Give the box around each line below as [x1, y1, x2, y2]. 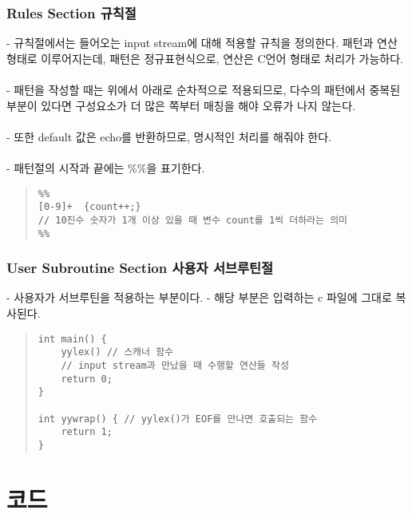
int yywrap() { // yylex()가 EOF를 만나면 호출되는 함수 [38, 413, 318, 425]
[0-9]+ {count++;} [38, 201, 141, 213]
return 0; [61, 373, 113, 385]
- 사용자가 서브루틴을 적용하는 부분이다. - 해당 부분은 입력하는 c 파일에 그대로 [6, 289, 392, 306]
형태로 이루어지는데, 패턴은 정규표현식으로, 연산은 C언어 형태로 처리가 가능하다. [6, 49, 403, 66]
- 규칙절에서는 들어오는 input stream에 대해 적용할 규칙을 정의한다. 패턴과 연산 [6, 34, 398, 51]
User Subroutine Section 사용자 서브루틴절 [6, 258, 274, 278]
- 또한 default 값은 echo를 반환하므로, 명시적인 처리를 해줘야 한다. [6, 128, 331, 144]
